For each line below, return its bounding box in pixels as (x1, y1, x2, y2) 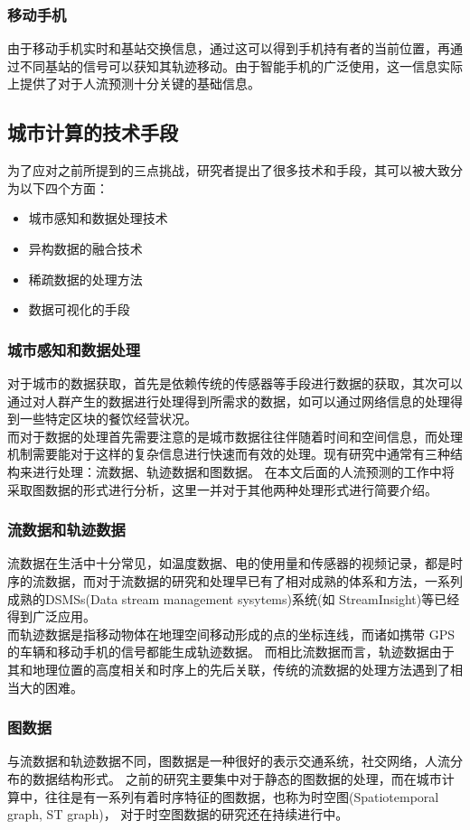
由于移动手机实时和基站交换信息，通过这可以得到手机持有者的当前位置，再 (7, 39, 450, 58)
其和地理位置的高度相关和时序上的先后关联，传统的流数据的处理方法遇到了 (7, 659, 450, 678)
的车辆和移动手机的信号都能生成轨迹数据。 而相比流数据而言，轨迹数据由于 (7, 642, 455, 661)
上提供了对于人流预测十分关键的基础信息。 (7, 74, 260, 93)
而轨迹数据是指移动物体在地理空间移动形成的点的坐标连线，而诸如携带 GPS (7, 624, 455, 643)
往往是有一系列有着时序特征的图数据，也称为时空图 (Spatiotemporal (44, 787, 439, 806)
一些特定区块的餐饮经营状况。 (19, 409, 197, 428)
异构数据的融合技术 (28, 238, 143, 257)
